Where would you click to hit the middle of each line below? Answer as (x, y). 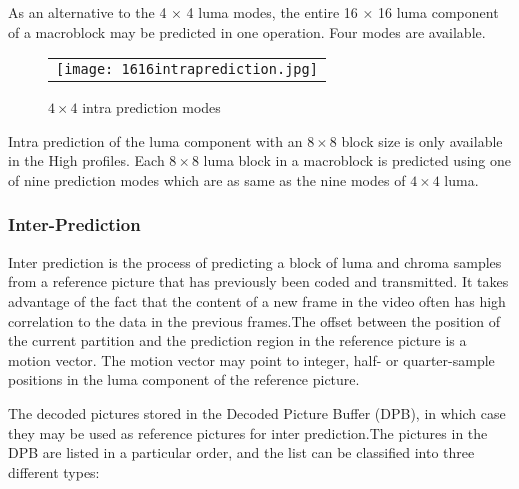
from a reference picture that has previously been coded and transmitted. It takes (258, 281)
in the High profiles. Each (86, 160)
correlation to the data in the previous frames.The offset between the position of (254, 320)
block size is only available (422, 140)
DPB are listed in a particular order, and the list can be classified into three (241, 452)
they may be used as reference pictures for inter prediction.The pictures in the (248, 432)
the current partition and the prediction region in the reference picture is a (237, 340)
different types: (54, 471)
